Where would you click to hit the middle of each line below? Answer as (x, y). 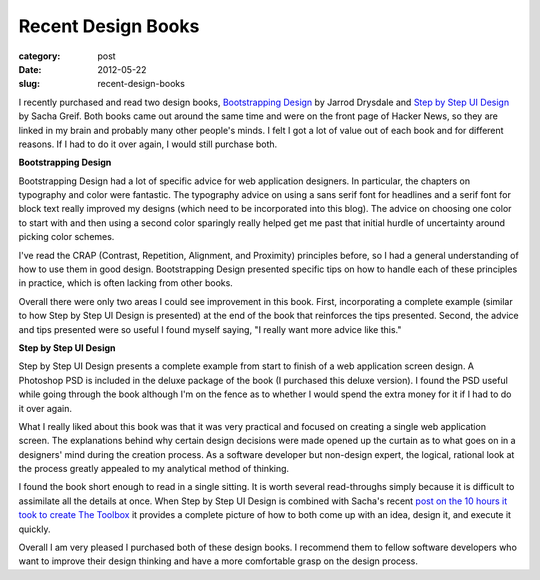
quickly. (34, 529)
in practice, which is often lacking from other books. (126, 283)
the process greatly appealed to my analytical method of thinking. (154, 469)
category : (39, 56)
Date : (30, 69)
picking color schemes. (66, 237)
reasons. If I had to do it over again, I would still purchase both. (148, 144)
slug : (29, 84)
